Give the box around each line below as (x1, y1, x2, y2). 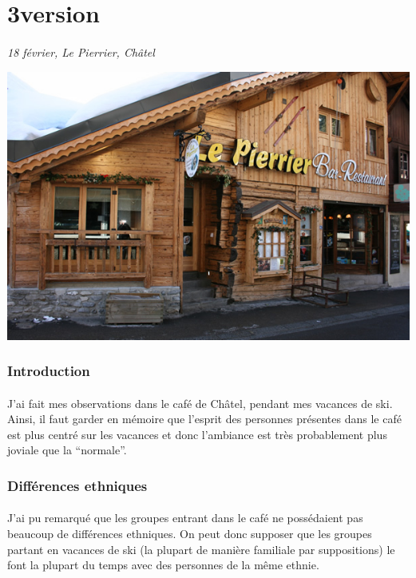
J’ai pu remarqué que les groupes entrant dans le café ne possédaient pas (7, 509, 363, 526)
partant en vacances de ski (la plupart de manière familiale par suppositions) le (7, 540, 395, 557)
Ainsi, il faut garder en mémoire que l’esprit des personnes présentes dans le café (7, 410, 402, 427)
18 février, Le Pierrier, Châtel (7, 43, 155, 60)
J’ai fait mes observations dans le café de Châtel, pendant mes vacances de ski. (7, 394, 393, 411)
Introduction (7, 361, 90, 381)
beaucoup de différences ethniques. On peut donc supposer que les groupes (7, 525, 372, 541)
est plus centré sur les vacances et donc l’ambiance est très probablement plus (7, 426, 387, 442)
